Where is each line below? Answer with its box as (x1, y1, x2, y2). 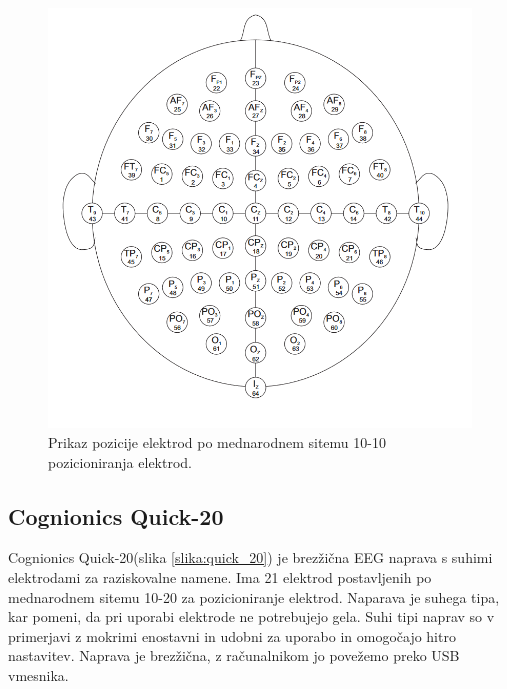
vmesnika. (8, 664, 69, 685)
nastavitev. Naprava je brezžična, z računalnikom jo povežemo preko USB (8, 645, 460, 666)
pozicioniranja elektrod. (48, 451, 193, 472)
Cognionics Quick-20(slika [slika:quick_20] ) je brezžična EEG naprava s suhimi (8, 547, 493, 568)
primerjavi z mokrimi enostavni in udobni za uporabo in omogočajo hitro (8, 625, 456, 646)
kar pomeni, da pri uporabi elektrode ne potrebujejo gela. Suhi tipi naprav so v (8, 606, 495, 627)
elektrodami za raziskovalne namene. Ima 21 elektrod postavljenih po (8, 566, 432, 587)
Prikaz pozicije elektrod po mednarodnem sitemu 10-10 (48, 432, 386, 452)
